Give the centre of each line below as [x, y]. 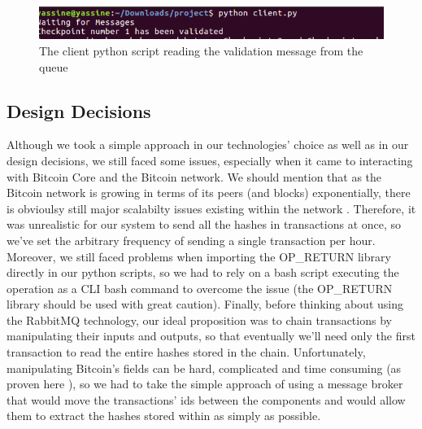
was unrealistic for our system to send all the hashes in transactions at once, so [204, 224]
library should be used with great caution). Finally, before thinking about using [205, 304]
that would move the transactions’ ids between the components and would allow [206, 399]
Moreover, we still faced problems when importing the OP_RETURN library [199, 256]
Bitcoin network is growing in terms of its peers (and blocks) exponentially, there [209, 193]
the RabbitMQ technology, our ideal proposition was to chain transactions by [199, 320]
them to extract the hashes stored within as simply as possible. [164, 416]
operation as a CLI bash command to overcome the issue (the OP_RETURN [200, 288]
